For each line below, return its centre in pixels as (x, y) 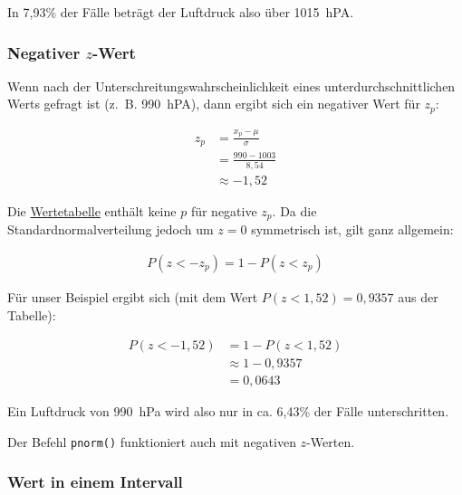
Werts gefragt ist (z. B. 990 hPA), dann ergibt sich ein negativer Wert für (214, 104)
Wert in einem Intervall (95, 482)
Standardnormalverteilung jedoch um (111, 229)
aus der (418, 297)
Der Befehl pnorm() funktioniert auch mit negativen (152, 441)
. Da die (294, 210)
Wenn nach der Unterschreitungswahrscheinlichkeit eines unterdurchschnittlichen (231, 86)
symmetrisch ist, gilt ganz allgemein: (352, 229)
